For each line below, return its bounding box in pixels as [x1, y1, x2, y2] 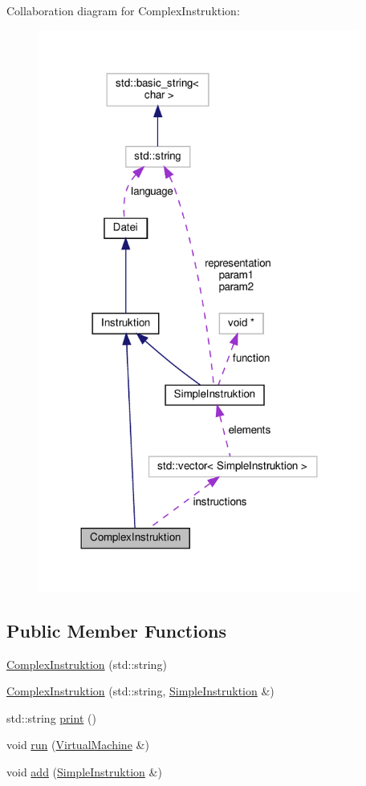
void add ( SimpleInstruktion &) [6, 763, 162, 780]
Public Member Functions [6, 618, 226, 642]
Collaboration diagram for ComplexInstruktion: [6, 2, 240, 18]
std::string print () [6, 709, 96, 726]
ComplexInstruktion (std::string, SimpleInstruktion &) [6, 683, 274, 699]
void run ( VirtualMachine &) [6, 736, 149, 753]
